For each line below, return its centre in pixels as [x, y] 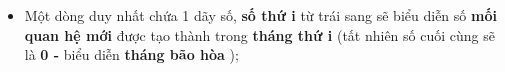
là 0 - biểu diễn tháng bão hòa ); [131, 54]
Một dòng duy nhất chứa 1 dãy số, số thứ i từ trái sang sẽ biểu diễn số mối [260, 15]
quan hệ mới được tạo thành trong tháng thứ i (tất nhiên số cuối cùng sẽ [259, 34]
